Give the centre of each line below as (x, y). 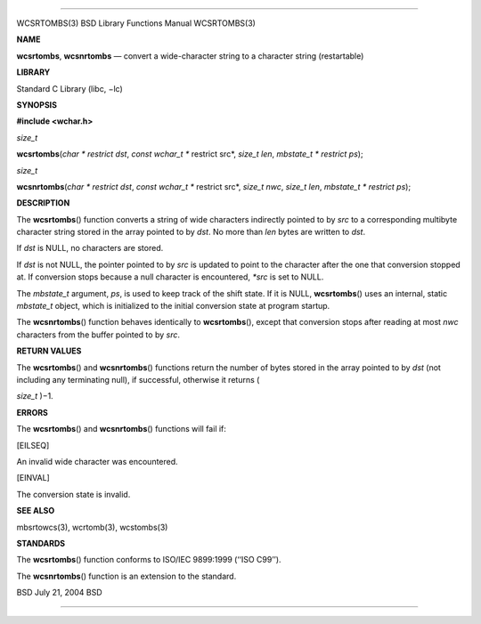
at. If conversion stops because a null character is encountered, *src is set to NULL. (170, 277)
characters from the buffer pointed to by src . (98, 335)
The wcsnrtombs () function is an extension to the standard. (126, 576)
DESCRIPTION (43, 203)
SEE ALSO (36, 511)
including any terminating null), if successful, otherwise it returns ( (138, 379)
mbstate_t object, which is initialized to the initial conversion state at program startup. (173, 306)
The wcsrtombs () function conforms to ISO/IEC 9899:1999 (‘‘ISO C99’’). (149, 560)
